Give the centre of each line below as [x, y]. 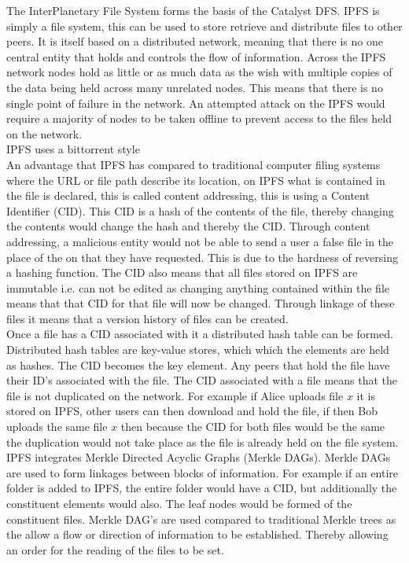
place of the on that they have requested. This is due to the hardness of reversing [202, 257]
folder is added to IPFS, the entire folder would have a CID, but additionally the [202, 488]
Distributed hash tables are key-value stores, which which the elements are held [198, 350]
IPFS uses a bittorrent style [73, 149]
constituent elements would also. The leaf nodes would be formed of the [179, 503]
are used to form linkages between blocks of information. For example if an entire [203, 472]
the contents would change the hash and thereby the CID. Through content [188, 226]
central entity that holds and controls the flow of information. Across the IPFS [196, 56]
